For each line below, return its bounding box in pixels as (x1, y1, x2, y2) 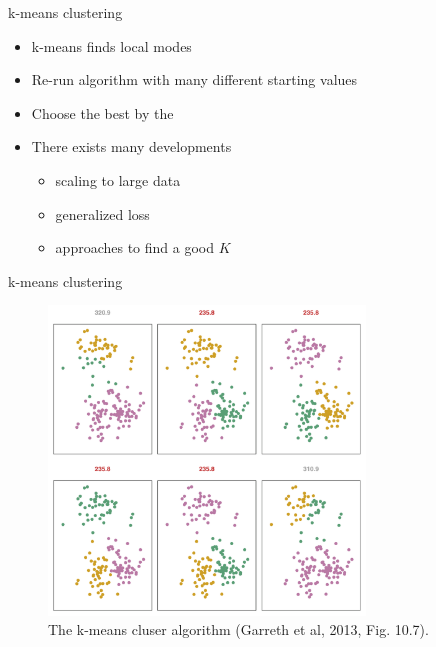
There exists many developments (31, 136, 232, 157)
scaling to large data (55, 169, 181, 190)
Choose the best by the (31, 102, 174, 123)
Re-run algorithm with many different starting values (31, 69, 358, 90)
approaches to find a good (55, 237, 215, 258)
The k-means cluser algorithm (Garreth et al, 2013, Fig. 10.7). (48, 619, 429, 640)
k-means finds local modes (31, 35, 192, 56)
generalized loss (55, 203, 150, 224)
